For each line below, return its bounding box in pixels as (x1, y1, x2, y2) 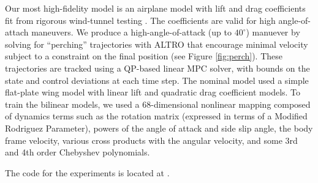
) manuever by (246, 26, 300, 39)
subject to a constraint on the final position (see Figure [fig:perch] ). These (5, 50, 282, 62)
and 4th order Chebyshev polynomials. (5, 146, 150, 159)
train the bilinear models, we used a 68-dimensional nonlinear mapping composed (5, 97, 311, 110)
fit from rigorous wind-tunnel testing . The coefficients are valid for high (5, 13, 276, 26)
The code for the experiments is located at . (5, 166, 170, 179)
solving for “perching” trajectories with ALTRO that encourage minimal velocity (5, 37, 308, 50)
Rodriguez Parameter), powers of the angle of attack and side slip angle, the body (5, 121, 313, 134)
